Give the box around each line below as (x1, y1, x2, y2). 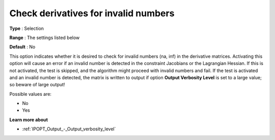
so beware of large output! (9, 82, 65, 88)
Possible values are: (9, 91, 52, 97)
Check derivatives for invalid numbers (9, 8, 175, 19)
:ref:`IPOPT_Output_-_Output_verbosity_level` (22, 126, 116, 132)
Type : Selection (9, 25, 44, 31)
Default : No (9, 44, 36, 50)
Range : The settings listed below (9, 34, 80, 41)
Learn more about (9, 117, 48, 123)
